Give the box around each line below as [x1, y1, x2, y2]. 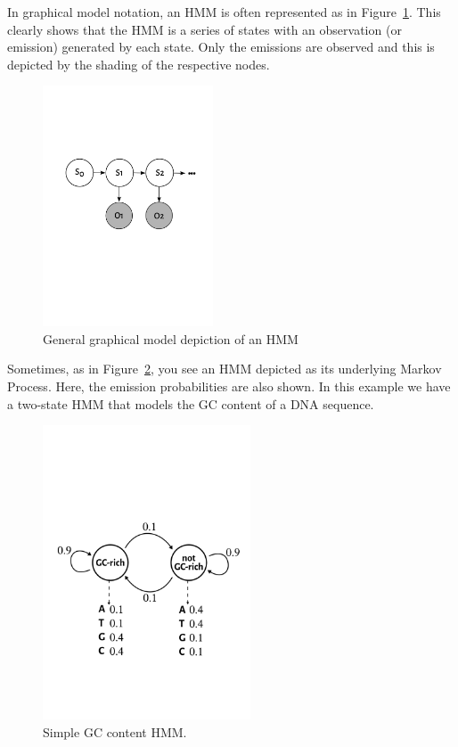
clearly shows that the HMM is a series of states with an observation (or [7, 20, 402, 38]
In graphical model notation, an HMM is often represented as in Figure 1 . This [7, 3, 441, 21]
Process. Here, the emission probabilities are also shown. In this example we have [7, 377, 451, 395]
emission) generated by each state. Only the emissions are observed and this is [7, 37, 435, 56]
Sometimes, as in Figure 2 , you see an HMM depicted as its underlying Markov [7, 359, 442, 378]
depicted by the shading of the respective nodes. [7, 54, 270, 73]
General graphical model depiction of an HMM [43, 329, 299, 348]
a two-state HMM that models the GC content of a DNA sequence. [7, 394, 374, 413]
